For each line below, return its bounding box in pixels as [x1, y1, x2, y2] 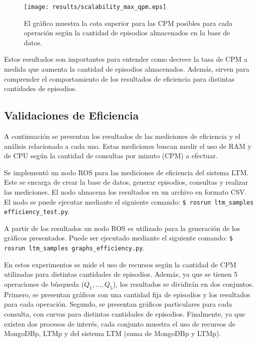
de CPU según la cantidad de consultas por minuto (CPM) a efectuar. [4, 150, 218, 161]
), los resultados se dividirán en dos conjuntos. [112, 278, 254, 289]
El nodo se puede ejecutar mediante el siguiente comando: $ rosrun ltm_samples [4, 196, 254, 207]
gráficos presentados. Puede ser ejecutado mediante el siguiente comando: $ [4, 232, 233, 243]
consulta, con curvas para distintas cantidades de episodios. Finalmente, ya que [4, 308, 245, 319]
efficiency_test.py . [4, 206, 70, 217]
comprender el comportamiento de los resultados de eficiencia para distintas [4, 73, 235, 84]
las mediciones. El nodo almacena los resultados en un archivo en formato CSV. [4, 186, 247, 197]
